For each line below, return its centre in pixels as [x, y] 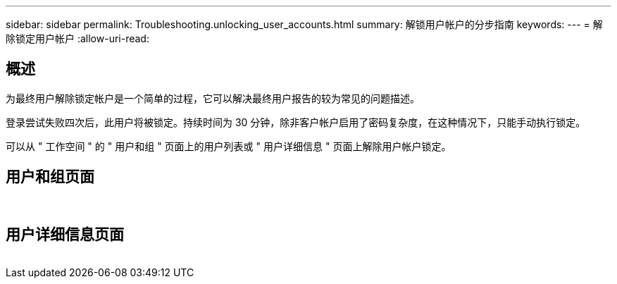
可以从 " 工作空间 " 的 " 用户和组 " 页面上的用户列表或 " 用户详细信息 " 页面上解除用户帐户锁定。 [229, 146]
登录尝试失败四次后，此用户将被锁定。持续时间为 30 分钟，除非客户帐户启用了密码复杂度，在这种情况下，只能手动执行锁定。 [296, 122]
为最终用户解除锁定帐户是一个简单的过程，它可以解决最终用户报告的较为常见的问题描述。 [213, 98]
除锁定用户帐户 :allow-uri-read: [77, 38]
